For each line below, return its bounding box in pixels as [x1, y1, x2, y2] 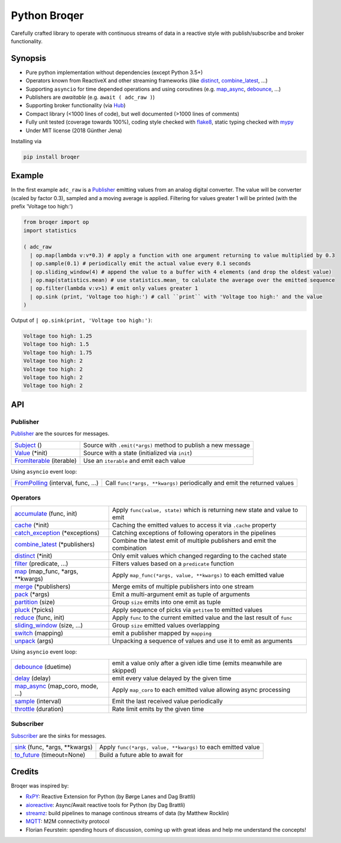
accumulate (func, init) [14, 509, 77, 517]
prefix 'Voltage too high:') [11, 203, 73, 210]
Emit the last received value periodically [112, 697, 223, 706]
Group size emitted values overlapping [112, 621, 220, 629]
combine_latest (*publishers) [14, 540, 95, 548]
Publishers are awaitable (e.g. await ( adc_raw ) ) [25, 94, 155, 101]
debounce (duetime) [14, 663, 72, 671]
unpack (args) [14, 636, 54, 645]
